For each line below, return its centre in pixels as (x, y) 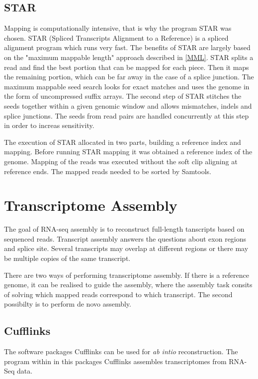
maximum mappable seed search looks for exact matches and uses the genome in (127, 86)
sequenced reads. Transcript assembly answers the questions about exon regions (125, 238)
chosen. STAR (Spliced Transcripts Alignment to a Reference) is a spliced (116, 37)
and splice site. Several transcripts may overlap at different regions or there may (126, 248)
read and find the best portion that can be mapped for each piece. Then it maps (127, 67)
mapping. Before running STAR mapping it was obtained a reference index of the (128, 152)
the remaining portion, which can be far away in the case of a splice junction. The (129, 77)
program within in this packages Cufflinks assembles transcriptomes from (115, 361)
